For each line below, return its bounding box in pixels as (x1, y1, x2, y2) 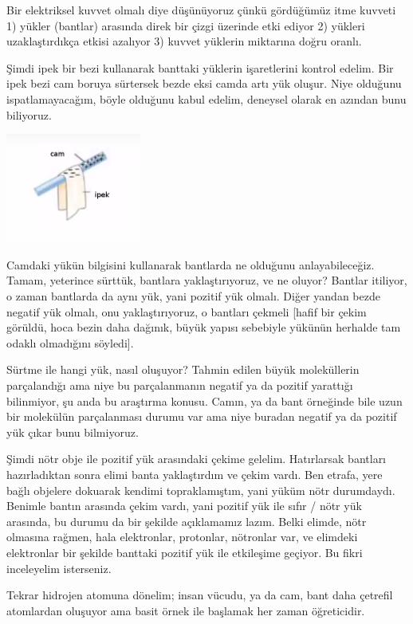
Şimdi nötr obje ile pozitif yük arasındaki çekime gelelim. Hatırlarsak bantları (6, 450, 387, 467)
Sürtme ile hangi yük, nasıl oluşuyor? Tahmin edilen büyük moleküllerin (6, 361, 360, 378)
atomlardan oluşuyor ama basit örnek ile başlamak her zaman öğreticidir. (6, 602, 365, 618)
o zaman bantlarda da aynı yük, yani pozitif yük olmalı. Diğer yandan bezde (6, 288, 380, 304)
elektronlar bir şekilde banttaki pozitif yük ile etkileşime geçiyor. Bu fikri (6, 544, 363, 560)
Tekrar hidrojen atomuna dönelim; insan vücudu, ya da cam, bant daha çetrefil (6, 587, 393, 603)
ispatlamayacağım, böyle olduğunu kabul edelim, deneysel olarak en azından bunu (6, 90, 407, 107)
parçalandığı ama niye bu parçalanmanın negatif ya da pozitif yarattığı (6, 376, 353, 393)
